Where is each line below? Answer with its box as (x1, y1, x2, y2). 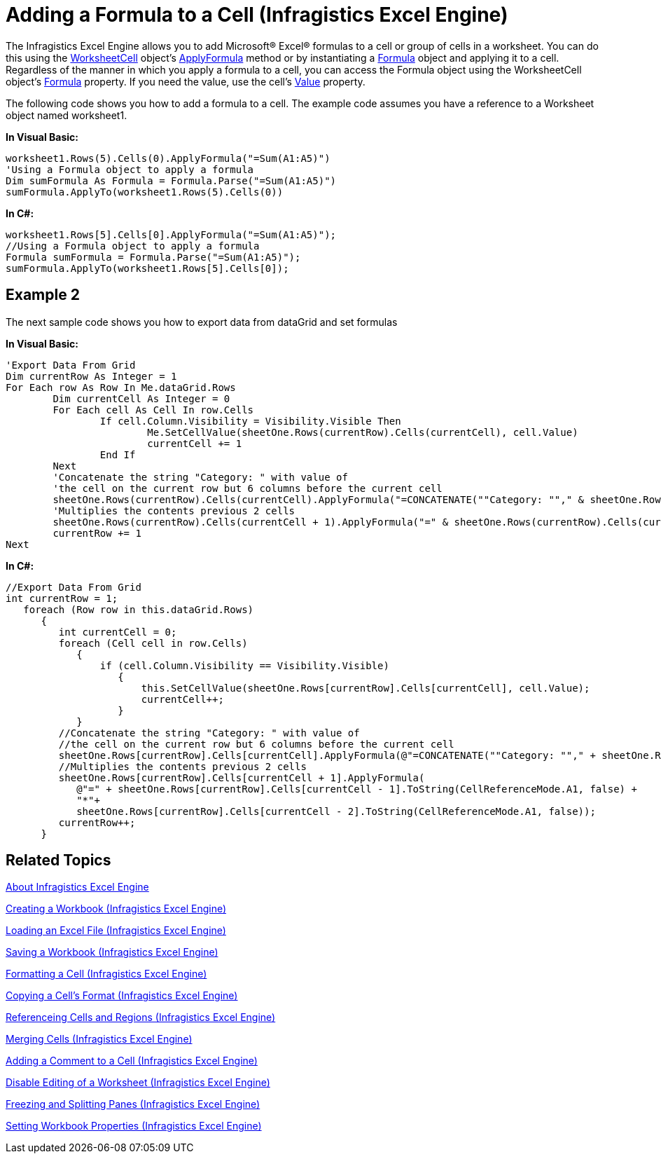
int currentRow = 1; (6, 592, 118, 604)
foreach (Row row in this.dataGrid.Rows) (23, 603, 254, 615)
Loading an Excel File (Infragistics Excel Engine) (6, 924, 226, 937)
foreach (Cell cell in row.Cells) (58, 637, 248, 649)
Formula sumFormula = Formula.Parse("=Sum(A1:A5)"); (6, 251, 301, 263)
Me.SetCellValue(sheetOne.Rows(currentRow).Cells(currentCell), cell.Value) (147, 426, 578, 438)
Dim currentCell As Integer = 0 (53, 392, 230, 404)
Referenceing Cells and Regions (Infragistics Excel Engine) (6, 1011, 276, 1024)
